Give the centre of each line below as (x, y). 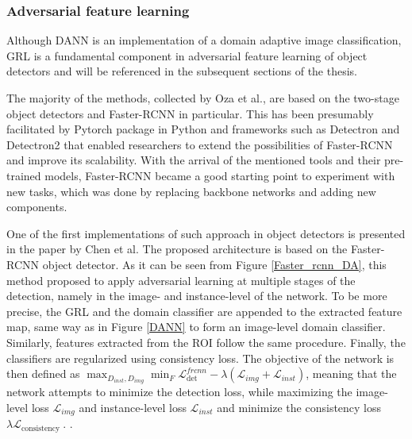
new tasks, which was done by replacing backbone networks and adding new (191, 191)
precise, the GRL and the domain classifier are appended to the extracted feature (204, 311)
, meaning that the (351, 374)
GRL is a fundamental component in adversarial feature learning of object (187, 55)
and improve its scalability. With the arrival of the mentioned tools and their (194, 160)
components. (37, 207)
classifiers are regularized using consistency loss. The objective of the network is (200, 358)
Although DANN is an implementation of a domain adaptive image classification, (204, 40)
